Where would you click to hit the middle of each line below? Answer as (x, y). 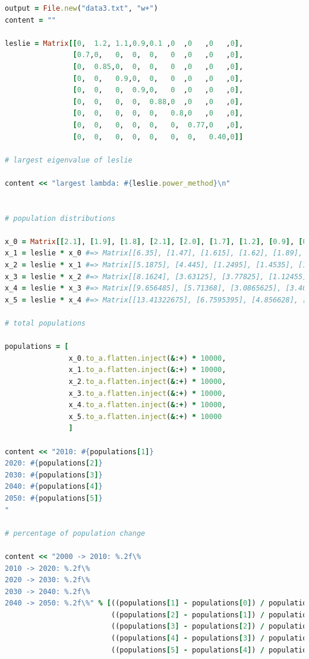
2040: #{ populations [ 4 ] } (54, 487)
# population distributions (60, 218)
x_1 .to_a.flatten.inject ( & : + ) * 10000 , (147, 370)
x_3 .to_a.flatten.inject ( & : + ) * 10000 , (147, 393)
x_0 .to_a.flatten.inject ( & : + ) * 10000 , (147, 358)
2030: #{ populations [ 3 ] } (54, 475)
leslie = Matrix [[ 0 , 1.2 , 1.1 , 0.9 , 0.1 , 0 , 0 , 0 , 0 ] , (124, 43)
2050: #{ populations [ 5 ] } (54, 498)
